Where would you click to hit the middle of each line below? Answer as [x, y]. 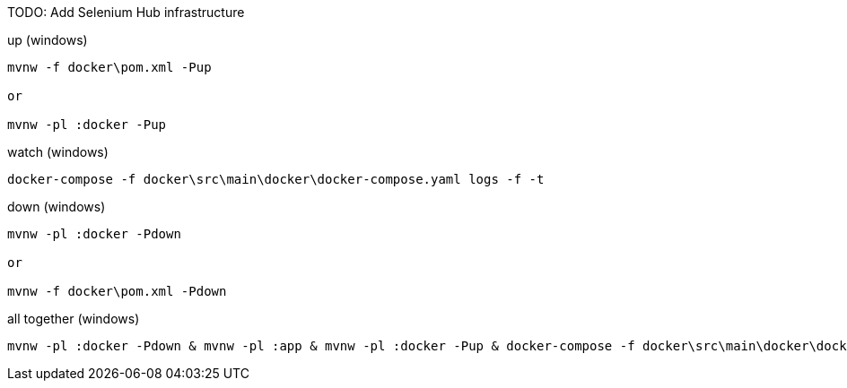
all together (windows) [74, 319]
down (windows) [57, 207]
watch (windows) [58, 152]
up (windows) [48, 40]
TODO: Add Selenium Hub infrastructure [126, 12]
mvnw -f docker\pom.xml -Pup [109, 67]
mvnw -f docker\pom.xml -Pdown [117, 291]
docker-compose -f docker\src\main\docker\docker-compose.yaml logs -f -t [276, 179]
